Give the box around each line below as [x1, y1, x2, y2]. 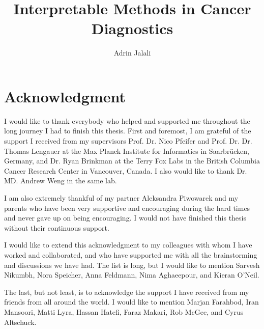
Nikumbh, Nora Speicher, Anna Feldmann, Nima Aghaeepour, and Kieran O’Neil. [4, 269, 259, 280]
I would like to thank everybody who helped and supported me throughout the [4, 115, 250, 126]
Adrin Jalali [113, 47, 151, 58]
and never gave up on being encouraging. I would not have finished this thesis [4, 212, 247, 223]
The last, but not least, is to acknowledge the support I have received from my [4, 286, 249, 297]
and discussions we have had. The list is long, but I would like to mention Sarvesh [4, 259, 260, 270]
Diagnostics [91, 18, 173, 39]
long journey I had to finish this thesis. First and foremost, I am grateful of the [4, 125, 251, 136]
